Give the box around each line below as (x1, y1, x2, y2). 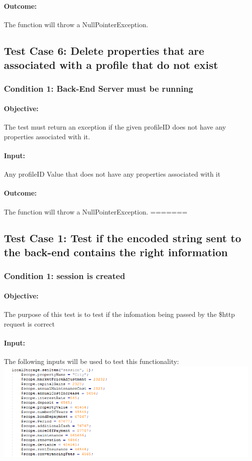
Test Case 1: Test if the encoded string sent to (4, 230, 241, 245)
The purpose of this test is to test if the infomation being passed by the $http (4, 309, 235, 319)
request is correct (4, 318, 55, 329)
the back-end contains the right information (4, 244, 228, 259)
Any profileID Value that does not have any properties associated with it (4, 169, 220, 179)
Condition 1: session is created (4, 270, 126, 282)
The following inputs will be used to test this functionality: (4, 356, 179, 366)
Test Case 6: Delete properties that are (4, 43, 205, 58)
